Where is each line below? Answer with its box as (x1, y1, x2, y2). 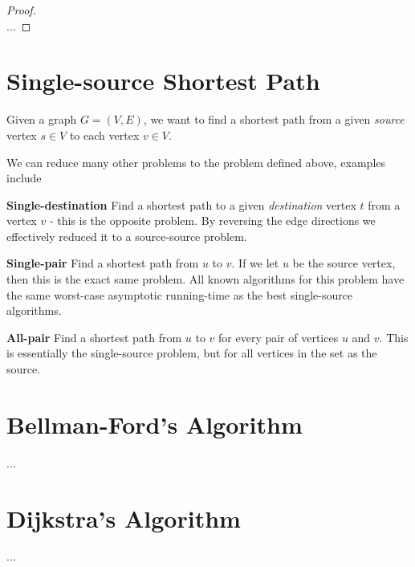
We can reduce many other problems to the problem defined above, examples (6, 153, 386, 170)
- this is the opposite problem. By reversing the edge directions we (49, 212, 376, 229)
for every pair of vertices (218, 328, 339, 345)
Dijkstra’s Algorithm (6, 501, 241, 534)
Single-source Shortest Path (6, 64, 320, 97)
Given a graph (6, 111, 77, 128)
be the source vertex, (292, 255, 396, 271)
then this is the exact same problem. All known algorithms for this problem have (6, 271, 405, 288)
